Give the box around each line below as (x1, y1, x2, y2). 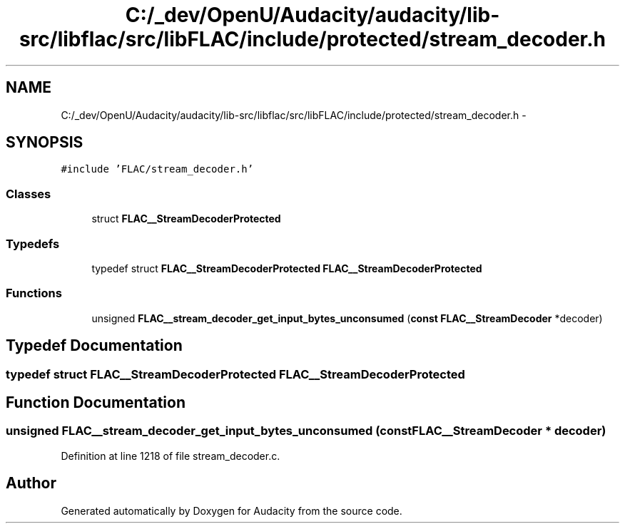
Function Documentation (6, 393, 186, 411)
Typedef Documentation (6, 337, 183, 355)
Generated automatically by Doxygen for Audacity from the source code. (61, 504, 402, 517)
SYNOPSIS (6, 133, 83, 152)
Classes (6, 186, 51, 201)
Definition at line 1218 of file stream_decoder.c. (61, 449, 280, 462)
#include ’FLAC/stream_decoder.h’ (61, 163, 254, 175)
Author (6, 474, 56, 493)
